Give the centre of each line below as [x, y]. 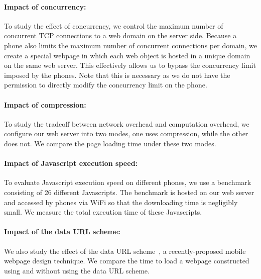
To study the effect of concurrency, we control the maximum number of [114, 25]
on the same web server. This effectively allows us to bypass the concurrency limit [130, 65]
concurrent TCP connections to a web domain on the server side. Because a [120, 35]
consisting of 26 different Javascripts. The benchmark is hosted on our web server [129, 192]
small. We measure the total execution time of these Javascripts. [103, 212]
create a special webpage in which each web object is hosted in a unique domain [127, 55]
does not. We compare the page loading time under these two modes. [110, 143]
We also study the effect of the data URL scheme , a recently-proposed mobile [125, 251]
